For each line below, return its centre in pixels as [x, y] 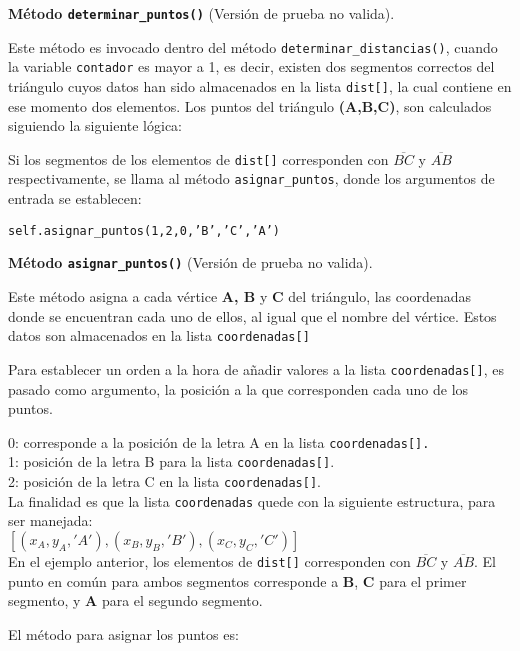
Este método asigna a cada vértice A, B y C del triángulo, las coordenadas [239, 296]
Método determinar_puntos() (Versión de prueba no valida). [201, 13]
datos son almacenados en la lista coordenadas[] [159, 335]
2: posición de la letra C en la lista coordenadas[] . [164, 481]
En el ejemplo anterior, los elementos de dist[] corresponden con [209, 560]
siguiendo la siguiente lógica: [95, 125]
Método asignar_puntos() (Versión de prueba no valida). [190, 262]
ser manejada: [50, 520]
